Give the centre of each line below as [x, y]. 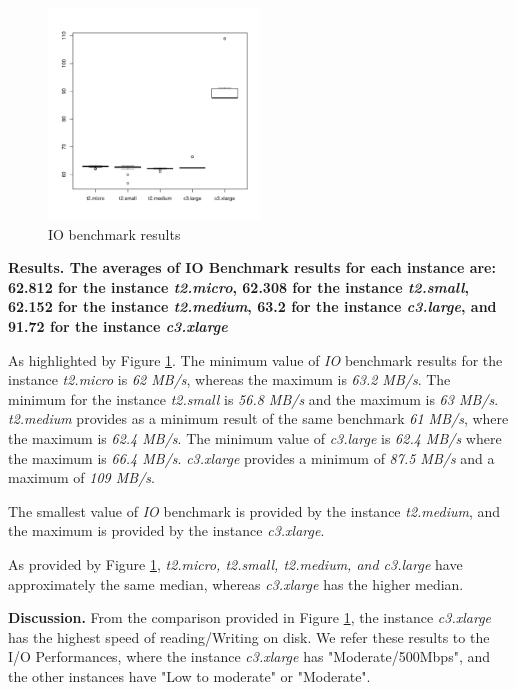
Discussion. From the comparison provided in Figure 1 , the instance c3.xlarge [250, 617]
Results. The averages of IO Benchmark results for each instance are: [252, 267]
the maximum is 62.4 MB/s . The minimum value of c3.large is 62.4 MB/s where [255, 437]
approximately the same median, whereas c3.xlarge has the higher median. [236, 583]
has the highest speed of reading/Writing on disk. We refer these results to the [249, 636]
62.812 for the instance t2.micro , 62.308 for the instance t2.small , [238, 286]
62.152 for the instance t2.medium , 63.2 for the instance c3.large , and [252, 306]
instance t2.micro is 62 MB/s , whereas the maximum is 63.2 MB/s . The [229, 379]
